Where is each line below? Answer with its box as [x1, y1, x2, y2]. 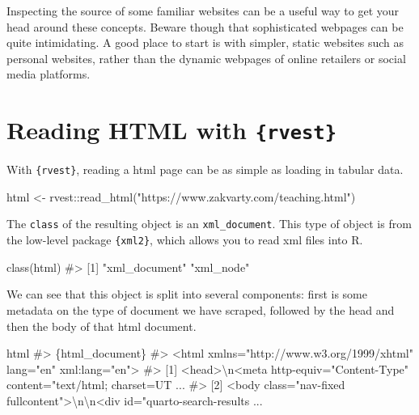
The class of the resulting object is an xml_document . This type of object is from [6, 215, 412, 232]
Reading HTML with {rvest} [6, 113, 337, 146]
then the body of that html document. [6, 317, 197, 334]
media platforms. [6, 66, 91, 83]
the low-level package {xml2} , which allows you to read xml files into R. [6, 231, 363, 248]
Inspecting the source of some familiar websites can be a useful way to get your [6, 2, 400, 19]
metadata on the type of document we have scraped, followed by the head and [6, 301, 395, 318]
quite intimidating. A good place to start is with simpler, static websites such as [6, 34, 404, 51]
